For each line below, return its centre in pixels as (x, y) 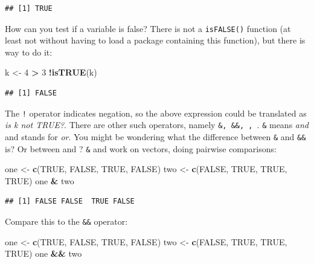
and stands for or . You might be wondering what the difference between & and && (155, 136)
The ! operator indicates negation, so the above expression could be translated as (156, 113)
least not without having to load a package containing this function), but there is (155, 40)
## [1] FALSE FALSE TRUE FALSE (70, 201)
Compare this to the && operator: (66, 221)
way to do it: (29, 52)
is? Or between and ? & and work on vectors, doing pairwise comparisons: (141, 148)
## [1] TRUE (29, 8)
